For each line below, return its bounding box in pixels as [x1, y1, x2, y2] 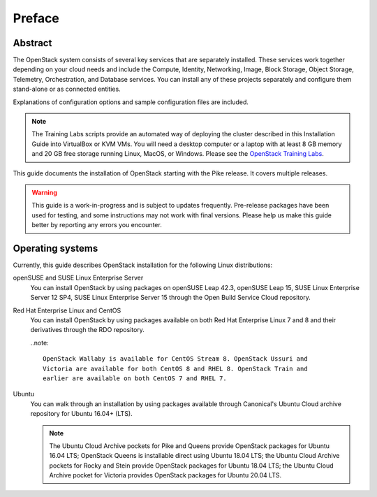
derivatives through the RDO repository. [30, 326, 145, 334]
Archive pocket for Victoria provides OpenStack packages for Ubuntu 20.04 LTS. [49, 471, 282, 480]
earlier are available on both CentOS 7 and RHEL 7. [43, 374, 227, 382]
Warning [31, 188, 57, 196]
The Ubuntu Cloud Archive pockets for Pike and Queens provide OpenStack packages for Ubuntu [49, 441, 330, 450]
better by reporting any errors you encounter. [31, 221, 162, 229]
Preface [13, 10, 59, 26]
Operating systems [13, 242, 98, 254]
